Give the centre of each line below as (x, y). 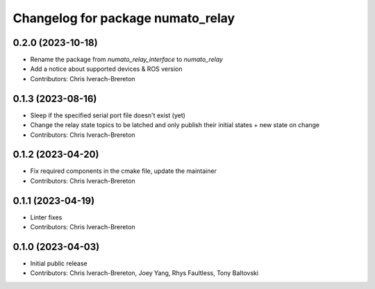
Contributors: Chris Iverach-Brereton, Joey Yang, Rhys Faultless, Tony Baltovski (144, 273)
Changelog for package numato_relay (124, 18)
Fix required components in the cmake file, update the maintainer (123, 171)
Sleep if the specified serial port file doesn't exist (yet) (108, 115)
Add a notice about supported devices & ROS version (106, 69)
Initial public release (59, 263)
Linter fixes (46, 217)
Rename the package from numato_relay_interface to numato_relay (127, 60)
